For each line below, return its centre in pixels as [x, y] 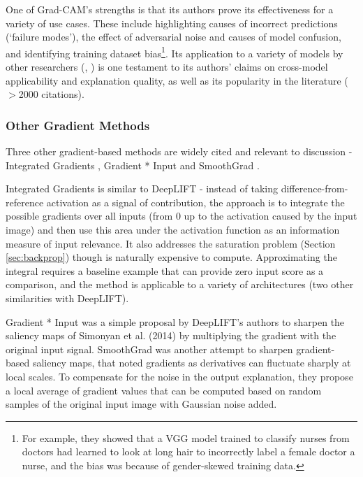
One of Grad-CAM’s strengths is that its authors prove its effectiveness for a [170, 9]
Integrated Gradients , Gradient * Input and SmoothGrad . [133, 165]
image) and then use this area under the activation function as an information [173, 229]
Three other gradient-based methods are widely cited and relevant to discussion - [179, 151]
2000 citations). [51, 94]
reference [25, 202]
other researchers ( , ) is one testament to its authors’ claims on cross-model [167, 67]
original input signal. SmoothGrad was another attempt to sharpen [149, 349]
